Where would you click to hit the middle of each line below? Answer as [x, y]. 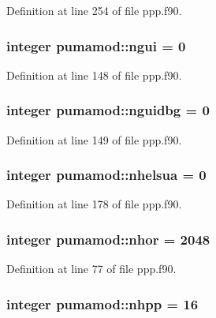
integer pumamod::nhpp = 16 [102, 303]
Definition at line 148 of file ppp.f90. [94, 75]
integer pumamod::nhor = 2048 [108, 239]
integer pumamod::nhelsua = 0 [106, 175]
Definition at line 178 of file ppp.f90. [94, 204]
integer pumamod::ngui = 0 [96, 45]
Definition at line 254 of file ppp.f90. [94, 10]
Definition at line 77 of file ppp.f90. [91, 269]
